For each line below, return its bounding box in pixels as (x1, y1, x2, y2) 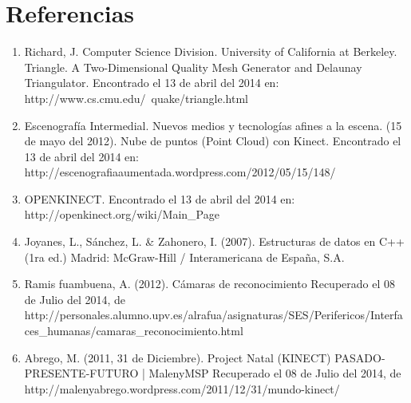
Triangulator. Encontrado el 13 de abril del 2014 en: (24, 74, 279, 91)
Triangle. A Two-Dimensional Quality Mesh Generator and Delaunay (24, 58, 362, 75)
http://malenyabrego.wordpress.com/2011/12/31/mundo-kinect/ (24, 380, 340, 397)
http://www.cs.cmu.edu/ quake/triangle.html (24, 89, 248, 106)
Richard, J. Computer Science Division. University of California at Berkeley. (24, 43, 397, 60)
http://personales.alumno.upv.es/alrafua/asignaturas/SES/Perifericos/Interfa (24, 306, 403, 323)
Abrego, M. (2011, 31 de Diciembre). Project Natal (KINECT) (24, 349, 331, 365)
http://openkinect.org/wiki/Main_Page (24, 206, 219, 223)
